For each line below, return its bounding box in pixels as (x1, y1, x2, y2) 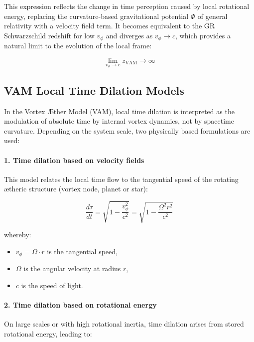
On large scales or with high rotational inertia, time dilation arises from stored (4, 319, 244, 329)
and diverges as (106, 30, 153, 40)
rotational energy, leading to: (4, 328, 92, 339)
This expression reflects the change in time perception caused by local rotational (4, 1, 250, 11)
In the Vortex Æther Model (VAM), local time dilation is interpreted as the (4, 106, 235, 116)
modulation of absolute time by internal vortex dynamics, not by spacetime (4, 116, 234, 126)
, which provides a (175, 30, 231, 40)
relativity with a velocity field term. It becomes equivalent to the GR (4, 20, 215, 31)
